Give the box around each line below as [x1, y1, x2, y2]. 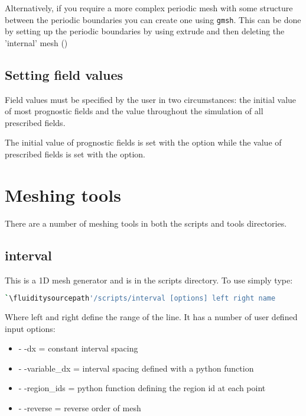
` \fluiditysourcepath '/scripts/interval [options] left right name [5, 294, 276, 303]
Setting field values [5, 65, 123, 83]
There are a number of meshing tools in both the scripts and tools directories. [5, 217, 287, 229]
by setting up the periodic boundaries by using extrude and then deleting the [5, 25, 285, 37]
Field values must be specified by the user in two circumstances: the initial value [5, 93, 297, 105]
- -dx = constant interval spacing [18, 342, 138, 354]
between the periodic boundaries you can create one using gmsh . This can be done [5, 13, 301, 25]
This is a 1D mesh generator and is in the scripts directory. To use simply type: [5, 273, 293, 286]
